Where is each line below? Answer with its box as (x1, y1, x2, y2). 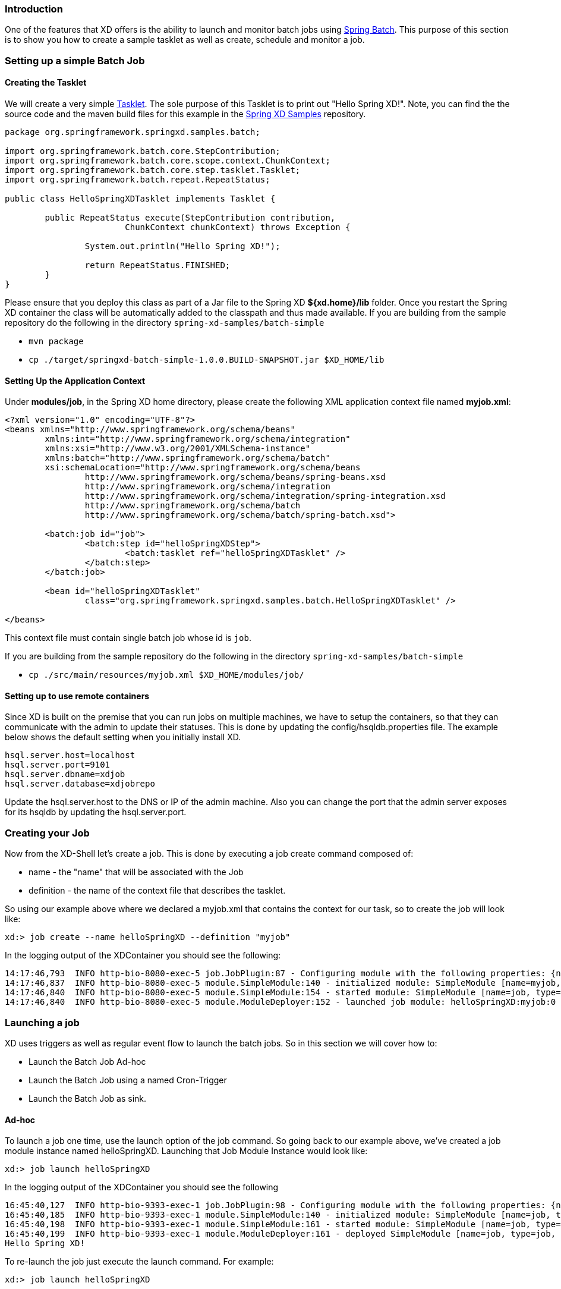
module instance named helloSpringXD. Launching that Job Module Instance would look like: (5, 1146, 368, 1156)
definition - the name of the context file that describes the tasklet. (29, 885, 286, 896)
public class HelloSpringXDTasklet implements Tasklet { (5, 193, 276, 203)
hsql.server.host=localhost (5, 750, 135, 760)
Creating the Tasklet (5, 77, 87, 88)
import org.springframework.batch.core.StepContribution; (5, 146, 280, 156)
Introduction (5, 3, 63, 15)
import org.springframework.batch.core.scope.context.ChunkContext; (5, 155, 330, 165)
